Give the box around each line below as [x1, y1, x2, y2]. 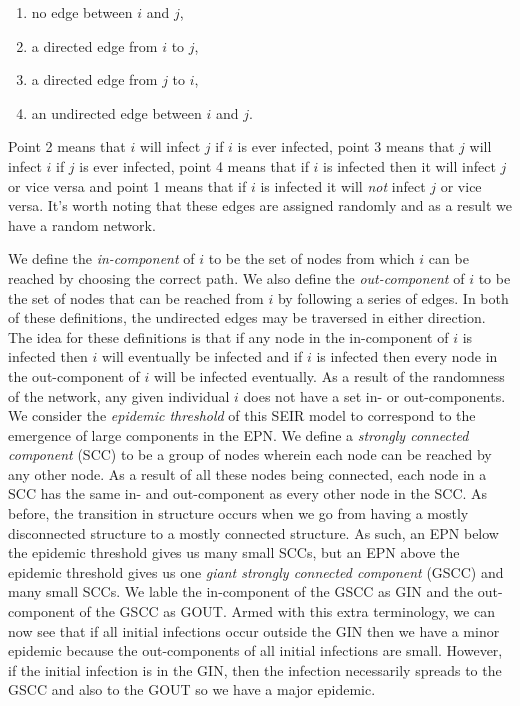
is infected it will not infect [260, 175, 426, 196]
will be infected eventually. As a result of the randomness [154, 365, 505, 386]
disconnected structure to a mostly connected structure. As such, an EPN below [8, 522, 499, 543]
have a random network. [8, 214, 156, 235]
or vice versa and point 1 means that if [8, 175, 247, 196]
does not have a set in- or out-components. [243, 385, 506, 406]
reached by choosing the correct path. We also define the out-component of [8, 267, 465, 288]
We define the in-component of [8, 248, 195, 269]
